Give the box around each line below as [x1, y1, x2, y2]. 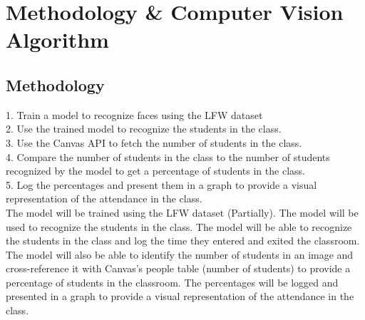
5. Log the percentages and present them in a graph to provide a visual [6, 177, 317, 192]
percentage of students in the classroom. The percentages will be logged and [6, 274, 339, 289]
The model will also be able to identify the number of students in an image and [6, 247, 354, 262]
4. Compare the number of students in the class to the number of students [6, 149, 330, 164]
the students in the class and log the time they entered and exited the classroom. [6, 233, 360, 248]
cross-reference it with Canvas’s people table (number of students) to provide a [6, 261, 351, 276]
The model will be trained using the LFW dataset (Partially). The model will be [6, 205, 359, 220]
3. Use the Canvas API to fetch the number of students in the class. [6, 135, 302, 150]
